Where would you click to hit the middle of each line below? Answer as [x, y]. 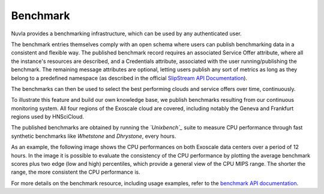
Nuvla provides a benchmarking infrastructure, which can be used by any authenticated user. [127, 34]
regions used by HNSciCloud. [47, 117]
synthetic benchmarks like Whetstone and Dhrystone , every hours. [94, 136]
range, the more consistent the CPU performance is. [76, 172]
